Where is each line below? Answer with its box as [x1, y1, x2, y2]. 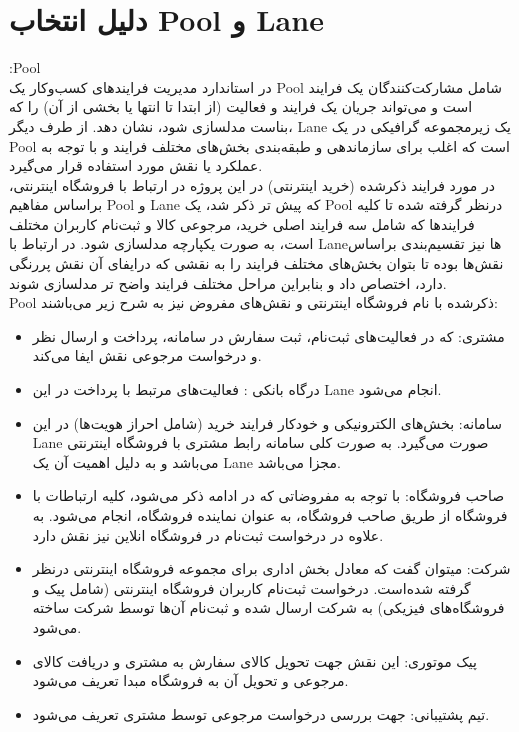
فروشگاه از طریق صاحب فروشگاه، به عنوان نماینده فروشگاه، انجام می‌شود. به [32, 505, 508, 525]
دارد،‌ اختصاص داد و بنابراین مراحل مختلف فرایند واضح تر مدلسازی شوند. [9, 272, 447, 293]
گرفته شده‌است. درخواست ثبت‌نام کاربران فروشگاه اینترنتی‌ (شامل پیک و [32, 577, 471, 598]
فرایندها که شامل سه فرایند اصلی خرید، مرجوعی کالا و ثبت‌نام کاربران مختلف [9, 213, 475, 234]
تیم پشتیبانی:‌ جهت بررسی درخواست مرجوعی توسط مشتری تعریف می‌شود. [32, 703, 490, 724]
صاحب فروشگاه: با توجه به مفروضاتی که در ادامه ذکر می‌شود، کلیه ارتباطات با [32, 485, 505, 506]
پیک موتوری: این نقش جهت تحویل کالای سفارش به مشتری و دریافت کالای [32, 650, 477, 671]
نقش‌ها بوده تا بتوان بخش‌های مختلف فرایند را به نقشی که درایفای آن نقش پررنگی [9, 253, 504, 274]
